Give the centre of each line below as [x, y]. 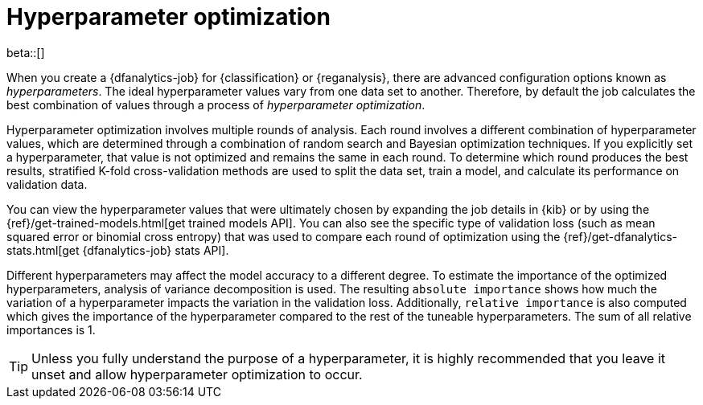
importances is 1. [51, 329]
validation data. [47, 184]
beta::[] [26, 52]
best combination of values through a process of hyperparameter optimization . [216, 104]
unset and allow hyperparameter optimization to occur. [197, 374]
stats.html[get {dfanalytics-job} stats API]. [118, 250]
